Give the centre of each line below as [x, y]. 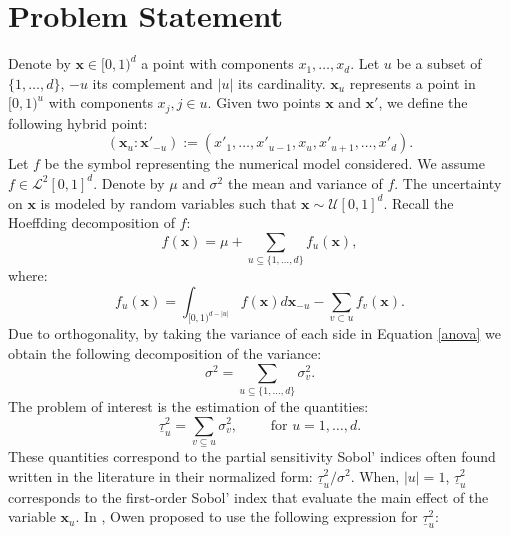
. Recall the [418, 202]
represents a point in [412, 82]
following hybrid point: [78, 122]
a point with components [217, 63]
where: [28, 275]
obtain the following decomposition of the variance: [165, 353]
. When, [375, 475]
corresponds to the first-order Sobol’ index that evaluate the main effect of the [248, 496]
